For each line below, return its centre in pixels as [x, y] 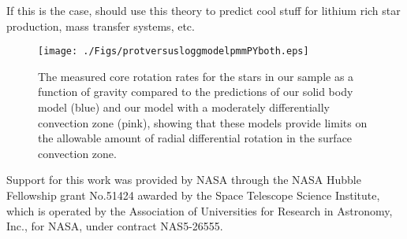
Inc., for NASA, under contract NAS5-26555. [115, 226]
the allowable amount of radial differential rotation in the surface [195, 138]
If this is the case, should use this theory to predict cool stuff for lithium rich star [203, 10]
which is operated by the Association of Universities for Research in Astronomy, [200, 210]
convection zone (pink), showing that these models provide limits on [203, 122]
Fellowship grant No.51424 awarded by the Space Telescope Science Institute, [193, 195]
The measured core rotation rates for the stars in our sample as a [196, 76]
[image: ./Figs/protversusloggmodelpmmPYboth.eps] [174, 51]
